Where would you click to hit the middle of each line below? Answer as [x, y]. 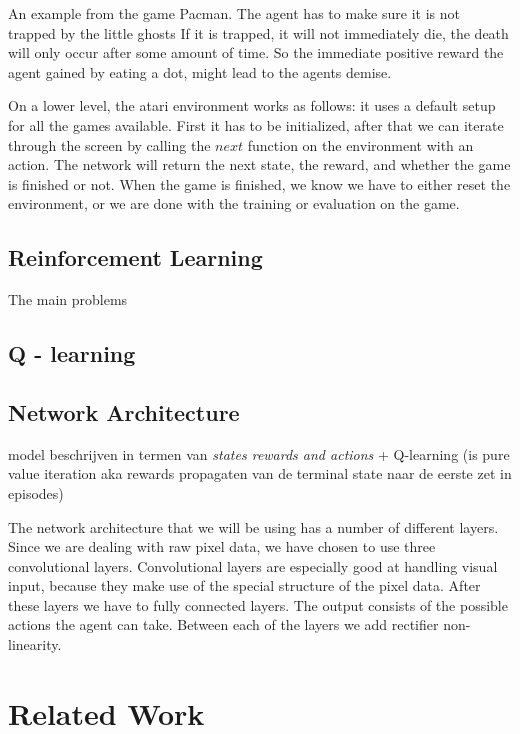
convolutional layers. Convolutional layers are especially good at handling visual [253, 565]
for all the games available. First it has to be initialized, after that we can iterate [256, 124]
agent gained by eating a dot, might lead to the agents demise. [200, 71]
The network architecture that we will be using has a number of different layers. [253, 526]
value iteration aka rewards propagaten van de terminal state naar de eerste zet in [260, 473]
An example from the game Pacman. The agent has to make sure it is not [234, 13]
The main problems [68, 299]
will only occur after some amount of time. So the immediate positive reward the [256, 52]
